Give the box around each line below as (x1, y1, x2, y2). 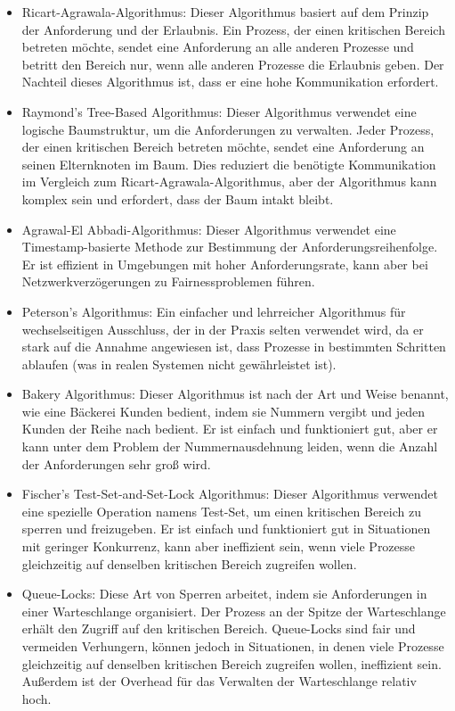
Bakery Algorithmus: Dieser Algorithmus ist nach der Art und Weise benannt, (21, 384, 449, 403)
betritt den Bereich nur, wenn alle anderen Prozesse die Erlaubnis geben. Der (21, 54, 444, 73)
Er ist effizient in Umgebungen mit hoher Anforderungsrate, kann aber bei (21, 254, 428, 273)
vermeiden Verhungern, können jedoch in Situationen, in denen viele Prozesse (21, 637, 444, 655)
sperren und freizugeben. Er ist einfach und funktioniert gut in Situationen (21, 519, 431, 538)
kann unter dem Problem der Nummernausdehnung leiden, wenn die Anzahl (21, 437, 438, 456)
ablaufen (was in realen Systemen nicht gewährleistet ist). (21, 354, 337, 373)
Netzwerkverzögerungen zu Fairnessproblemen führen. (21, 272, 315, 291)
